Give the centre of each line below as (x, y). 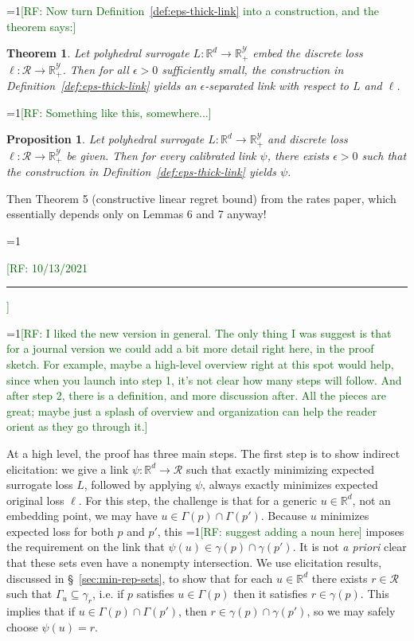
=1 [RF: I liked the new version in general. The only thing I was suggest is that (199, 332)
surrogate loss (40, 485)
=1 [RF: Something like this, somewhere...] (109, 112)
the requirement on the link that (86, 547)
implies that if (41, 611)
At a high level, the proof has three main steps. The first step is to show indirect (203, 453)
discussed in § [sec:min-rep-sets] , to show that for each (140, 578)
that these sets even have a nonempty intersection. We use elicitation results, (194, 563)
